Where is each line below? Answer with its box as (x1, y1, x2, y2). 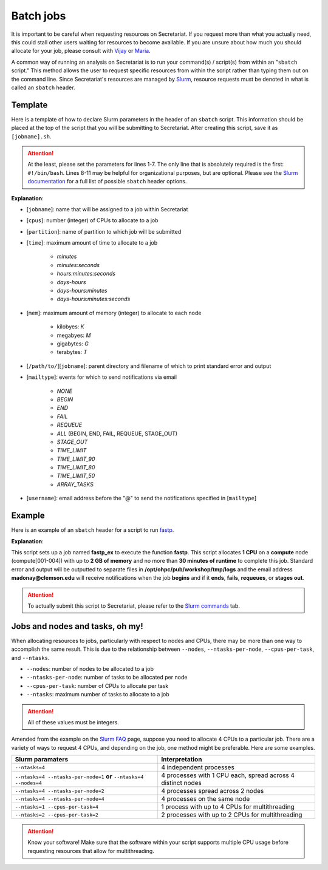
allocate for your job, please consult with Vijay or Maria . (11, 47, 151, 55)
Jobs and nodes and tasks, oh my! (11, 621, 144, 631)
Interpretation (161, 755, 202, 764)
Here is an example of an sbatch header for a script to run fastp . (11, 526, 174, 534)
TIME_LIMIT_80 (56, 464, 95, 471)
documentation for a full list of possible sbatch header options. (27, 178, 187, 185)
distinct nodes (161, 779, 202, 787)
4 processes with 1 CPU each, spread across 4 (161, 771, 295, 780)
